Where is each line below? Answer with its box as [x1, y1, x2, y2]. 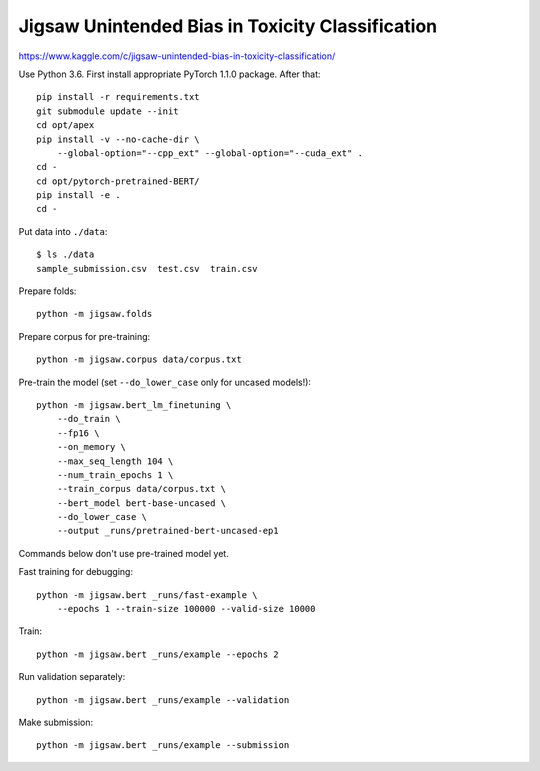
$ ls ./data [36, 249, 95, 260]
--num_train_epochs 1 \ [56, 469, 174, 480]
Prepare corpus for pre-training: [18, 330, 151, 342]
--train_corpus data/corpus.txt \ [56, 483, 227, 495]
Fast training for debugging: [18, 566, 134, 578]
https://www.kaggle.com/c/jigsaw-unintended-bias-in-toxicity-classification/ [18, 50, 336, 62]
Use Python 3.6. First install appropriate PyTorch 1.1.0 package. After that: [18, 68, 321, 80]
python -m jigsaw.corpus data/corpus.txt [36, 354, 242, 365]
